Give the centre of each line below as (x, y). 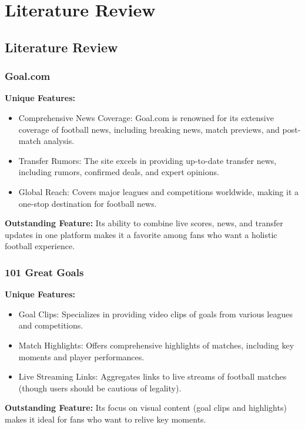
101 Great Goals (44, 272)
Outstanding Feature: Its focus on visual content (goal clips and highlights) (146, 408)
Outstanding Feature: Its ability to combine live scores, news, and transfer (144, 223)
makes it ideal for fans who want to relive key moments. (105, 419)
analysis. (59, 141)
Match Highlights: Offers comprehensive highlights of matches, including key (156, 345)
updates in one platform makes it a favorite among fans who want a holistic (141, 234)
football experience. (40, 246)
